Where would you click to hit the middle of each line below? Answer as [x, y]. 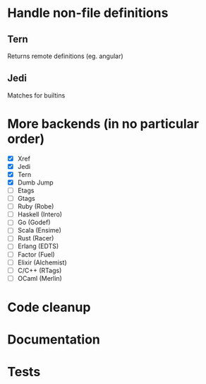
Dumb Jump [36, 182]
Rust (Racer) [36, 238]
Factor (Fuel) [36, 254]
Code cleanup [49, 307]
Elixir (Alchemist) [42, 262]
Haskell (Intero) [40, 214]
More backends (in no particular [103, 124]
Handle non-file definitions [88, 13]
